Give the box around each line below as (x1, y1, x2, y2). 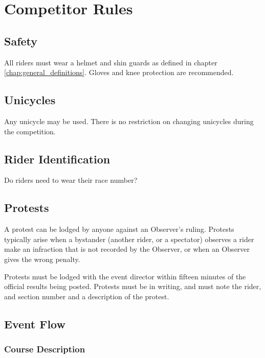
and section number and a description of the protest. (4, 291, 169, 301)
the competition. (4, 126, 56, 136)
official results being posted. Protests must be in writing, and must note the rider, (4, 281, 261, 292)
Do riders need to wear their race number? (4, 175, 138, 185)
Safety (4, 33, 38, 49)
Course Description (4, 343, 85, 355)
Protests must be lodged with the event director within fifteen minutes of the (4, 271, 246, 281)
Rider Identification (4, 151, 111, 166)
